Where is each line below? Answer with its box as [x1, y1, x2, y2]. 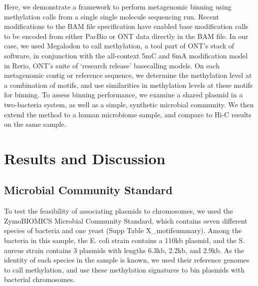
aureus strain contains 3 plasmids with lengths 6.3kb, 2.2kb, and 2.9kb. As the [4, 245, 244, 255]
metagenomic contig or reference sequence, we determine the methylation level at [4, 70, 252, 80]
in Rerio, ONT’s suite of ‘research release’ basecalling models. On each [4, 60, 220, 70]
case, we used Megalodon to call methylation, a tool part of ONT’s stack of [4, 40, 235, 51]
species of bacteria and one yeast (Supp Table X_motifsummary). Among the [4, 225, 242, 236]
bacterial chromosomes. [4, 274, 75, 285]
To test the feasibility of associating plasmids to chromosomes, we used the [4, 206, 233, 216]
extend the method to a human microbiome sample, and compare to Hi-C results [4, 109, 252, 119]
